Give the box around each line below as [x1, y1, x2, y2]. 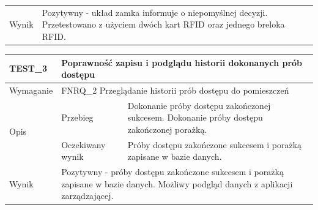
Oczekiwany [61, 138, 106, 151]
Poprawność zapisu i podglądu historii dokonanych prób [61, 56, 303, 69]
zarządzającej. [61, 189, 114, 202]
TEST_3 [9, 62, 48, 75]
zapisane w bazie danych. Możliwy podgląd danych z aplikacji [61, 177, 293, 190]
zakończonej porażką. [127, 123, 207, 135]
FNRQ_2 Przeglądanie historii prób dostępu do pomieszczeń [61, 83, 289, 96]
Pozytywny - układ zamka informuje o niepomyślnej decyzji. [42, 6, 268, 18]
